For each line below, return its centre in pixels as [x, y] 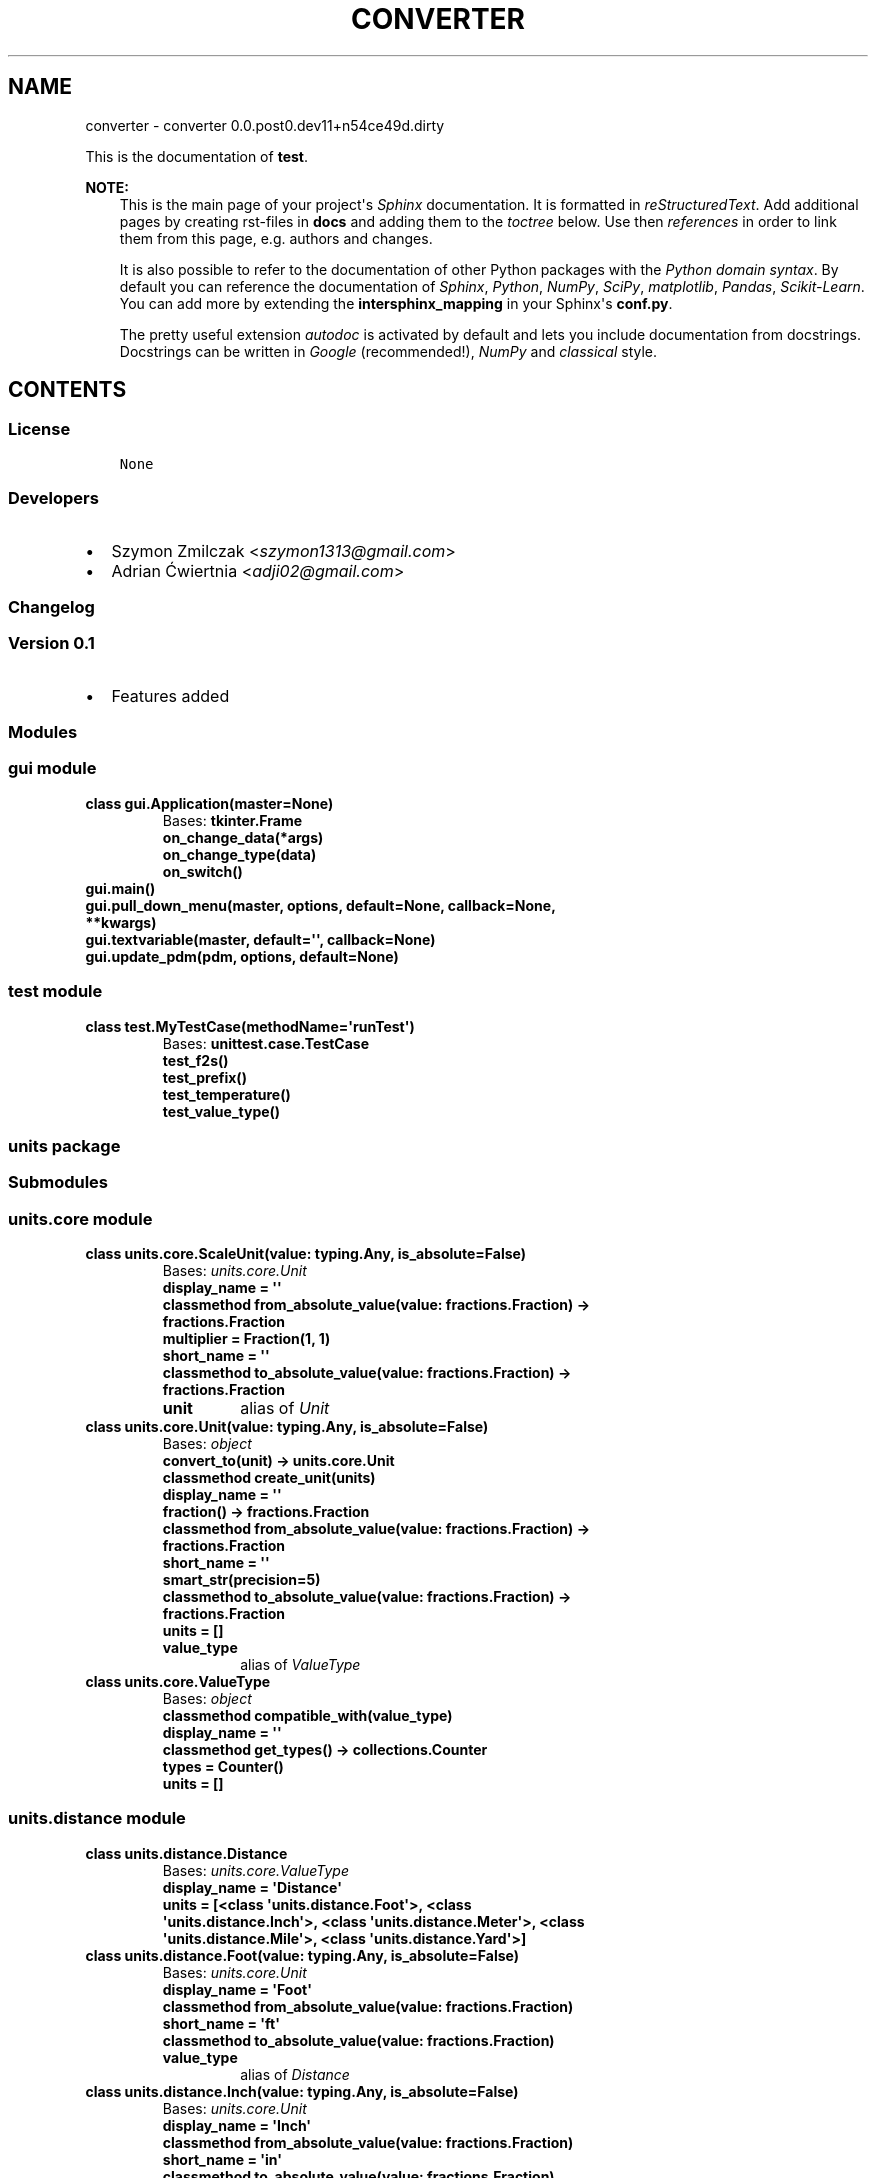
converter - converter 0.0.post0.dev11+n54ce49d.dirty [265, 125]
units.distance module [97, 1818]
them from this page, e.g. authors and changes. [276, 238]
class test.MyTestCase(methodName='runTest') [250, 1026]
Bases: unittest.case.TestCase [266, 1043]
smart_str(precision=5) [241, 1580]
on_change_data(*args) [243, 837]
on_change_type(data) [239, 854]
